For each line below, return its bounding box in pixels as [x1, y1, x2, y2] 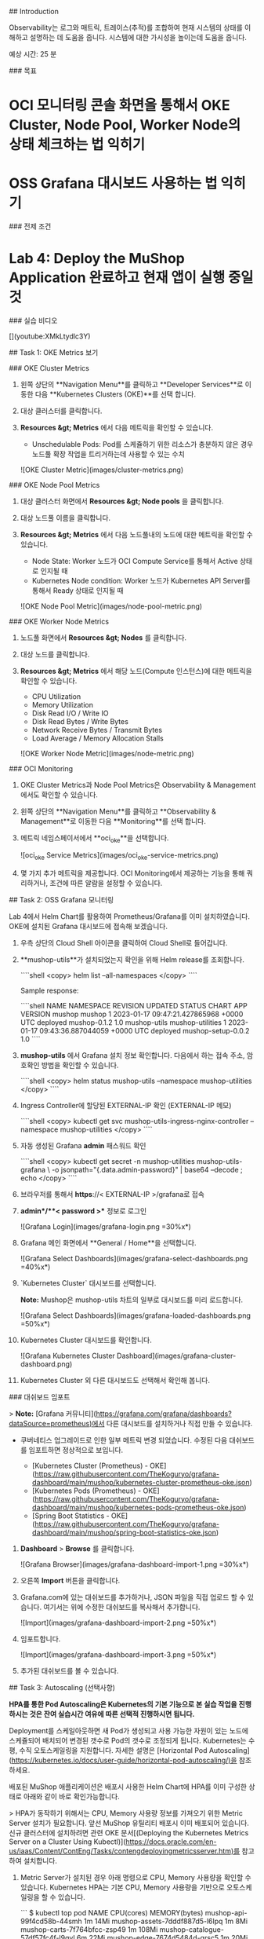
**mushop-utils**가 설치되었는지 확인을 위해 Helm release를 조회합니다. [20, 954, 245, 964]
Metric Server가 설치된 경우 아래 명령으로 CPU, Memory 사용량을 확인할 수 [20, 1872, 251, 1882]
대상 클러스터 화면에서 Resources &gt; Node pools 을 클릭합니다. [20, 496, 224, 506]
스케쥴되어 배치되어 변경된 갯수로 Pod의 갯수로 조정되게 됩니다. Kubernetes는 [9, 1736, 247, 1745]
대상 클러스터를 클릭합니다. [20, 406, 103, 415]
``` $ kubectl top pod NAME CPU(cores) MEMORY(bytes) [20, 1908, 204, 1917]
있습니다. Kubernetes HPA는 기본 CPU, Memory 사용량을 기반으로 [20, 1882, 226, 1892]
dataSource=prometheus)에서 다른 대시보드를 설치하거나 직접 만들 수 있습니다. [9, 1418, 253, 1428]
